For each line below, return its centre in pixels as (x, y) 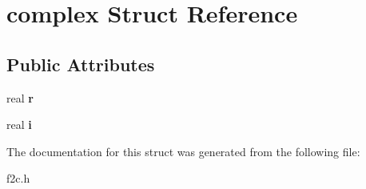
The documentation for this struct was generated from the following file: (183, 151)
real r (20, 97)
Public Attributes (81, 64)
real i (19, 125)
